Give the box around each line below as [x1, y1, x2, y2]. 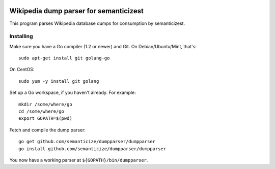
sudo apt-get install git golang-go [18, 55, 110, 61]
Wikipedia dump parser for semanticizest [9, 7, 144, 15]
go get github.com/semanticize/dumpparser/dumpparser [18, 139, 155, 145]
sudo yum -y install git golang [18, 78, 99, 84]
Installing [9, 33, 33, 40]
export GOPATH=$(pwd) [18, 116, 72, 121]
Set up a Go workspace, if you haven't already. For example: [9, 89, 136, 96]
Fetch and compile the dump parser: [9, 127, 86, 133]
